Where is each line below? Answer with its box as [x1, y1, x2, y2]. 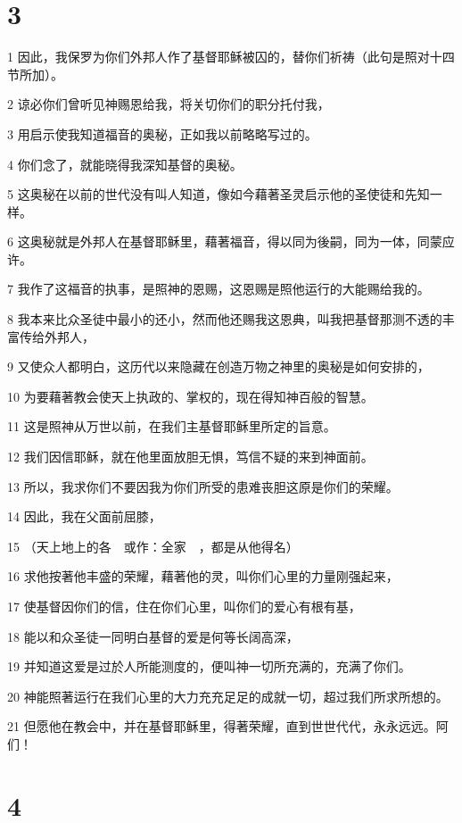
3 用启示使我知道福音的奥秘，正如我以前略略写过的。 [7, 124, 318, 143]
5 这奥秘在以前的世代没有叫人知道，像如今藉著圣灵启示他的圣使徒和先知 [7, 185, 430, 204]
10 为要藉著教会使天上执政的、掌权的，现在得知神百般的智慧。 [7, 387, 374, 405]
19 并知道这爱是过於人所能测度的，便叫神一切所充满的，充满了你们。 [7, 657, 411, 676]
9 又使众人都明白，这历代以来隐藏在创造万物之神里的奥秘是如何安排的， [7, 357, 430, 376]
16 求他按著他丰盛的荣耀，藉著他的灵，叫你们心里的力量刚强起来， [7, 567, 399, 586]
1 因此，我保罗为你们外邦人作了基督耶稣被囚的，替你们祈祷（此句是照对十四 [7, 47, 455, 66]
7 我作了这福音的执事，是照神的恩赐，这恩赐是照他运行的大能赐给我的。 [7, 279, 430, 298]
